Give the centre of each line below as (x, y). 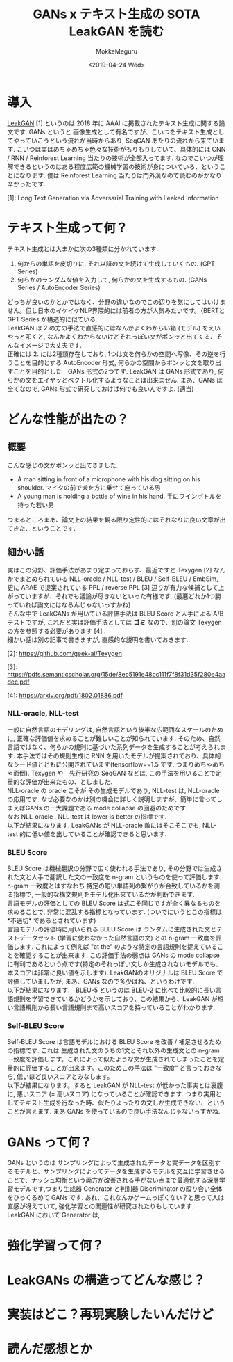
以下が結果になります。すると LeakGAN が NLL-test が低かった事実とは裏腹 (115, 1085)
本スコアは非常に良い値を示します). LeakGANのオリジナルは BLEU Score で (115, 973)
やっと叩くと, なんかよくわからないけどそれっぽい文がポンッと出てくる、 (112, 336)
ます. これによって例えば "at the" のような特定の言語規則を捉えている (118, 947)
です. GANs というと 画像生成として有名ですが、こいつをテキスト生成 (113, 131)
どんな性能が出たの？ (68, 419)
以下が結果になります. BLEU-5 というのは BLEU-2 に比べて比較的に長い (112, 990)
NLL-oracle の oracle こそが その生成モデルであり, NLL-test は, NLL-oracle (113, 790)
